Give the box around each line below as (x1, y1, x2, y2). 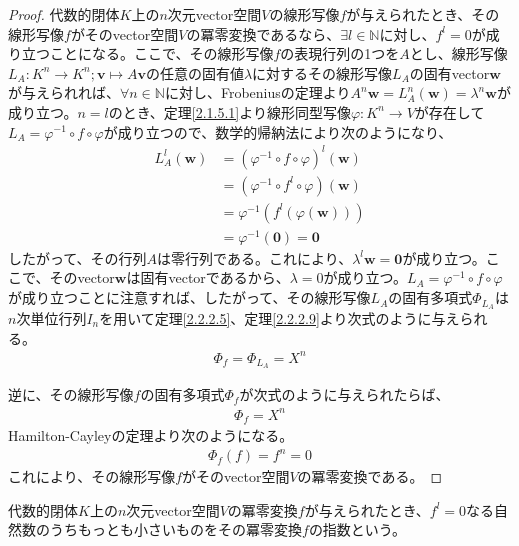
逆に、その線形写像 (8, 384, 134, 405)
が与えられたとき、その (346, 4, 500, 24)
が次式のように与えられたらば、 (239, 384, 450, 405)
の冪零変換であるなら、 (186, 23, 341, 44)
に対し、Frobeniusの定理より (164, 82, 351, 103)
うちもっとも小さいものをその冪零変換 (49, 519, 302, 540)
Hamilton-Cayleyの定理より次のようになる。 (8, 425, 294, 446)
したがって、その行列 (8, 247, 147, 268)
